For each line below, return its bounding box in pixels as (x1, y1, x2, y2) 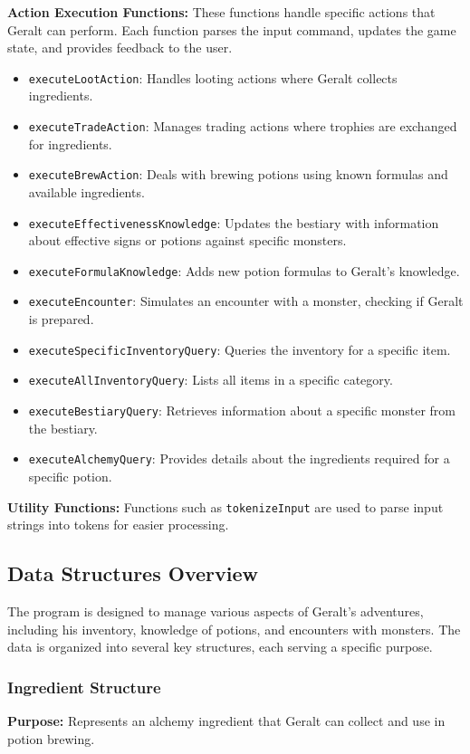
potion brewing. (7, 729, 95, 748)
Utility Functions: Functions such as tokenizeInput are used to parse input (7, 497, 444, 516)
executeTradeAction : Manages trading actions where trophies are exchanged (28, 117, 457, 136)
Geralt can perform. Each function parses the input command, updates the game (7, 20, 456, 39)
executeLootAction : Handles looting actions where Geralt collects (28, 68, 398, 87)
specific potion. (28, 466, 112, 485)
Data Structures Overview (7, 559, 258, 587)
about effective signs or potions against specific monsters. (28, 231, 347, 250)
